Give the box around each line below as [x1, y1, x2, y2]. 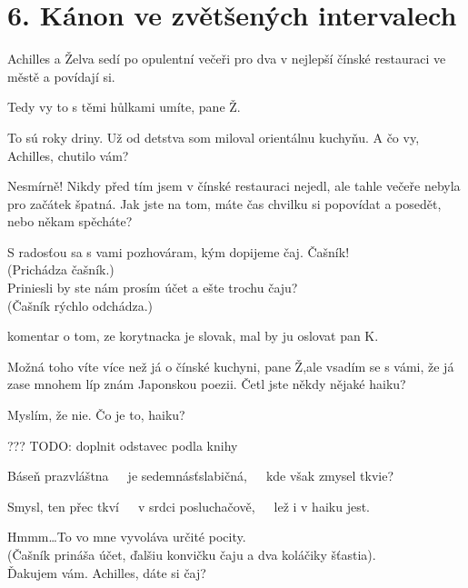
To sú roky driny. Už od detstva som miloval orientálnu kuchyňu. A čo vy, [7, 127, 420, 146]
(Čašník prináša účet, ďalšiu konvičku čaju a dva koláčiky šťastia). [7, 545, 376, 563]
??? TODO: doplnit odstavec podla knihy [7, 435, 238, 454]
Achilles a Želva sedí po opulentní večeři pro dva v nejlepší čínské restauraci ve [7, 49, 446, 68]
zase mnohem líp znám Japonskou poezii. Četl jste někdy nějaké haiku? [7, 374, 406, 394]
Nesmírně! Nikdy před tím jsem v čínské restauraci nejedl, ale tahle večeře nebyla [7, 176, 461, 195]
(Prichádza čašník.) [7, 260, 115, 279]
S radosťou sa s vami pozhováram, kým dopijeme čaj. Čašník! [7, 242, 350, 261]
